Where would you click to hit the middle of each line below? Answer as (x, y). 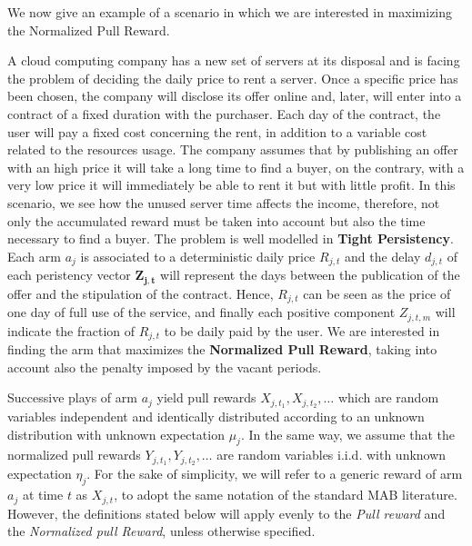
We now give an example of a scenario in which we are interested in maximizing (230, 12)
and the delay (383, 256)
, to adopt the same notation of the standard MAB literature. (286, 495)
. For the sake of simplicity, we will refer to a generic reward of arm (275, 474)
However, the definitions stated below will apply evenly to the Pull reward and (226, 513)
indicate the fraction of (71, 330)
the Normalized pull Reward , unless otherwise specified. (161, 531)
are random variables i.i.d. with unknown (331, 455)
